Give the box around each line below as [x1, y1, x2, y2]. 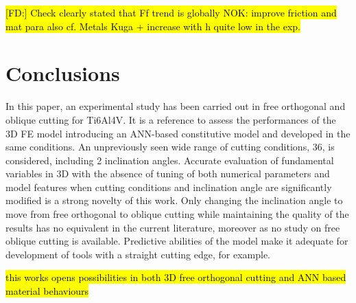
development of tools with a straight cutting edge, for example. [5, 247, 271, 261]
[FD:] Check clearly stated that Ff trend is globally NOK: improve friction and [5, 5, 337, 19]
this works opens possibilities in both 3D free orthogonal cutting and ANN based [5, 270, 346, 284]
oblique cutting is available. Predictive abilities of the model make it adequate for [5, 234, 348, 248]
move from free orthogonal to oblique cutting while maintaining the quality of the [5, 207, 349, 221]
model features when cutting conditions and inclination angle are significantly [5, 179, 332, 194]
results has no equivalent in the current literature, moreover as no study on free [5, 220, 340, 234]
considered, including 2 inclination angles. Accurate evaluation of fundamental [5, 153, 334, 167]
